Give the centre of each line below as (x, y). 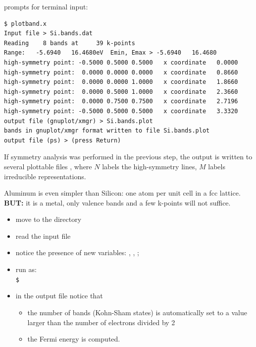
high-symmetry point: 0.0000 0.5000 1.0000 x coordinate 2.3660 (121, 92)
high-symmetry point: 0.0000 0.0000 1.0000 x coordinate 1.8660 (121, 82)
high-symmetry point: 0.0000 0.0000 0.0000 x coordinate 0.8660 (121, 72)
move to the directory (49, 219)
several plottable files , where (48, 166)
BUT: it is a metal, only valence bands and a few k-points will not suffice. (117, 202)
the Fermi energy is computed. (74, 339)
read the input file (43, 236)
